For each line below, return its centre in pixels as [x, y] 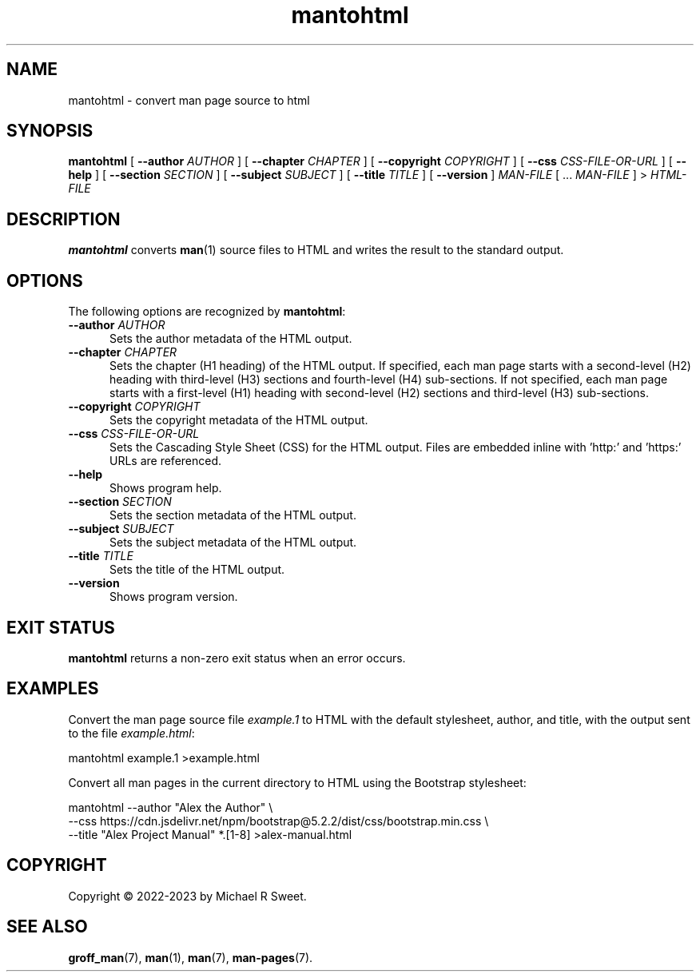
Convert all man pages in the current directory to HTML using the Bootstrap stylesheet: [297, 782]
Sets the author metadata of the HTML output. [231, 339]
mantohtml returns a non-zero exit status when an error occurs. [237, 658]
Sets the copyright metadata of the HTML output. [239, 420]
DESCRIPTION [64, 219]
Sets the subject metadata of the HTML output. [233, 543]
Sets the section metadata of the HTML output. [233, 515]
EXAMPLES [53, 689]
